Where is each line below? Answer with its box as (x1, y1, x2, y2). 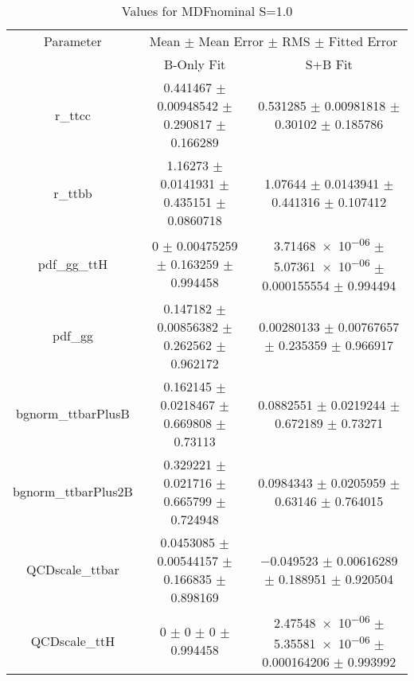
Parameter (44, 32, 102, 50)
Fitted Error (328, 32, 398, 50)
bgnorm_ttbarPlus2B (13, 482, 133, 501)
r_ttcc (54, 105, 91, 124)
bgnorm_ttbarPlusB (16, 404, 130, 423)
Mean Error (198, 32, 264, 50)
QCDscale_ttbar (26, 560, 119, 579)
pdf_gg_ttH (37, 255, 108, 274)
